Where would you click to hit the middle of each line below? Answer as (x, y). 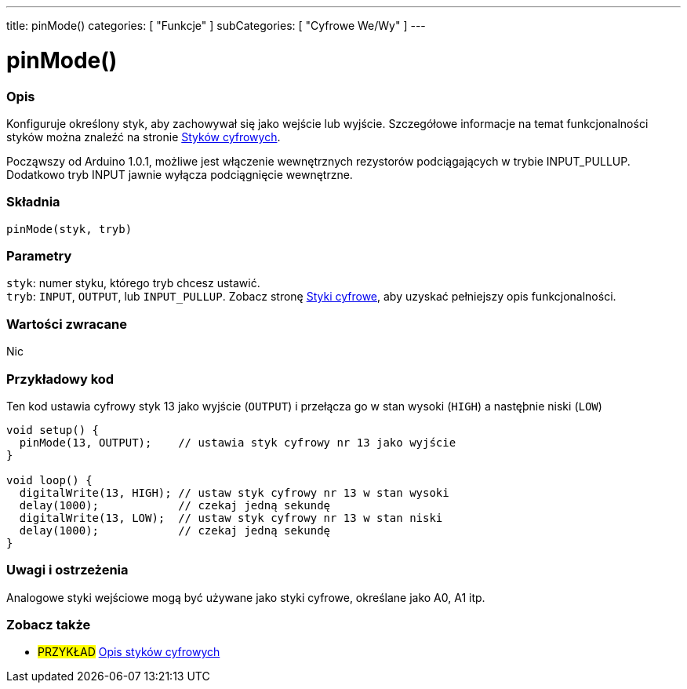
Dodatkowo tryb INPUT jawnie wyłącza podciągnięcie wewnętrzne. (180, 174)
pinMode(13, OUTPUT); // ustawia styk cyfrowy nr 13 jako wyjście (238, 442)
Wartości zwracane (67, 324)
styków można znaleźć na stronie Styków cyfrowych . (144, 137)
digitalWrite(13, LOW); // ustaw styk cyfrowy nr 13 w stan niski (231, 518)
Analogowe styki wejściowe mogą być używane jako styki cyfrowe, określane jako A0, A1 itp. (246, 597)
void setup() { (53, 430)
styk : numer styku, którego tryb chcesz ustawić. (133, 283)
